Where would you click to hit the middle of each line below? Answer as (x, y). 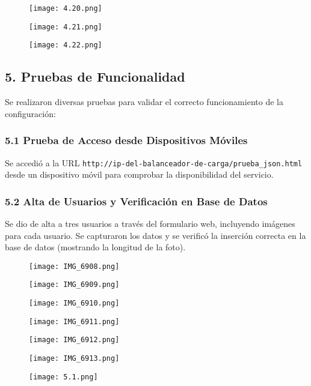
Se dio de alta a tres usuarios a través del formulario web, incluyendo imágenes (150, 224)
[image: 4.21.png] (66, 27)
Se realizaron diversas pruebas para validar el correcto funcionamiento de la (144, 102)
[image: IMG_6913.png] (74, 359)
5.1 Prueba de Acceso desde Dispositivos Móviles (126, 140)
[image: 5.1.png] (63, 377)
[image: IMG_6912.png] (74, 340)
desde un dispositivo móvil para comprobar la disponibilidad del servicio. (139, 174)
